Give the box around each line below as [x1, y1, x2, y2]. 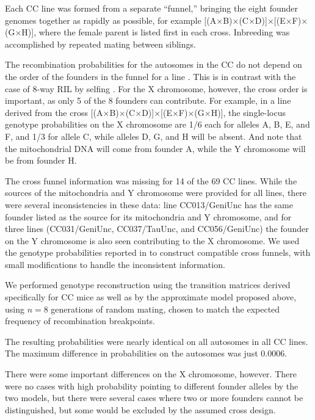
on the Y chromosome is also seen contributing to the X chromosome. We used [5, 234, 300, 247]
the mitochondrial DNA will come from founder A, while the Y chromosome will [5, 142, 306, 154]
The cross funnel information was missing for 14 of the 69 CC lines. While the [5, 174, 297, 187]
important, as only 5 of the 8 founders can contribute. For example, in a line [5, 94, 291, 107]
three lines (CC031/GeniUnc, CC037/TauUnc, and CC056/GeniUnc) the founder [5, 222, 309, 235]
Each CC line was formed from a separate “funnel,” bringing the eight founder [5, 2, 299, 14]
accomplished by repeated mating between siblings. [5, 37, 196, 50]
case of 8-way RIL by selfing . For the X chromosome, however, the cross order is [5, 82, 308, 95]
